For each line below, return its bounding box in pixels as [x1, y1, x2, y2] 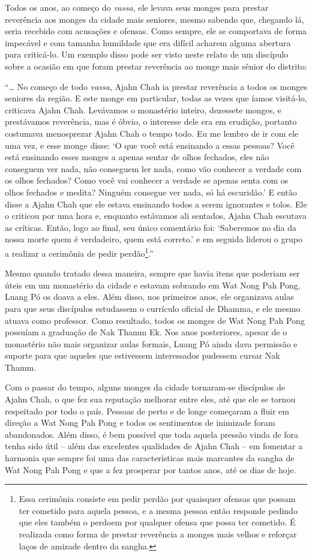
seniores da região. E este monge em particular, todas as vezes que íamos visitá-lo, [5, 92, 307, 104]
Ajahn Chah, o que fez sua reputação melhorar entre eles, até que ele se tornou [5, 393, 296, 405]
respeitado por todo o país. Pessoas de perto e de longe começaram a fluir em [5, 404, 289, 417]
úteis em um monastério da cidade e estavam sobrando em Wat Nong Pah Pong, [5, 278, 301, 291]
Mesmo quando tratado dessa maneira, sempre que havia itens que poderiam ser [5, 267, 300, 279]
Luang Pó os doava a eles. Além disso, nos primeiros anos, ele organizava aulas [5, 290, 294, 303]
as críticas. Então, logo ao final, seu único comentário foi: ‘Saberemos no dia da [5, 221, 296, 233]
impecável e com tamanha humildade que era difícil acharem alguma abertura [5, 36, 291, 49]
